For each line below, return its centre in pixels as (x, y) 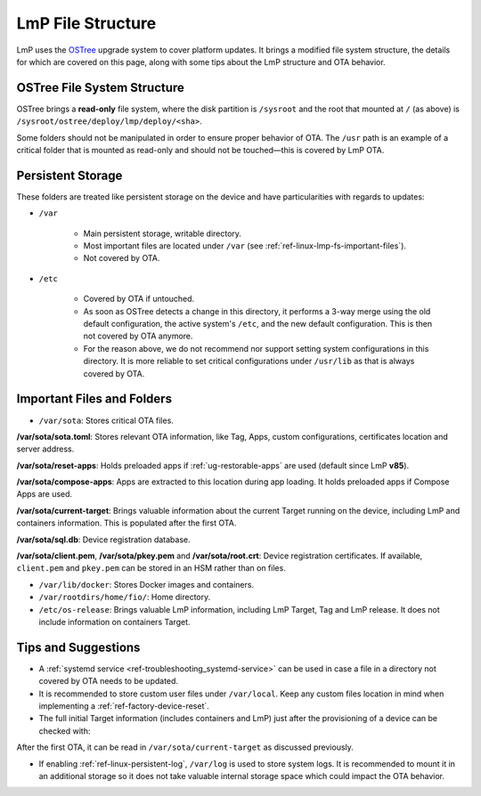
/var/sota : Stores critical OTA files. (106, 420)
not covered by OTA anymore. (138, 336)
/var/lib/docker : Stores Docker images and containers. (146, 584)
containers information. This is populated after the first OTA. (126, 523)
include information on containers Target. (114, 621)
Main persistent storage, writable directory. (163, 233)
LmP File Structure (86, 23)
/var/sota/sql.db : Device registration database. (103, 540)
